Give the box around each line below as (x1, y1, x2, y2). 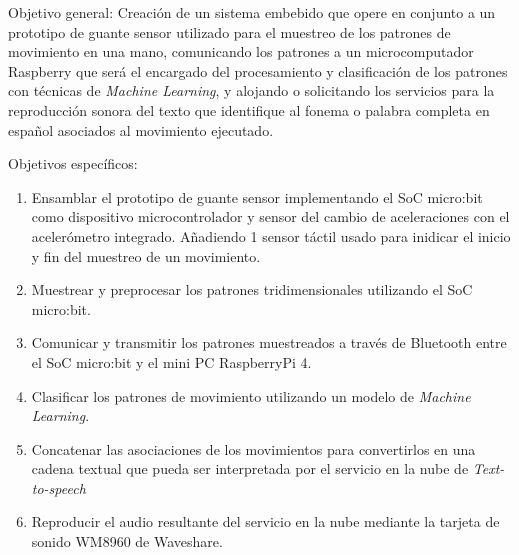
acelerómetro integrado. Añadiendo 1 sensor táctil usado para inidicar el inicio (31, 225, 511, 246)
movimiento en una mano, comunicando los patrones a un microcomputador (8, 41, 474, 62)
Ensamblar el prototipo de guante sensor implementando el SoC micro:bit (31, 186, 483, 207)
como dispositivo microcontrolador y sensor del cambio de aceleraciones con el (31, 206, 510, 227)
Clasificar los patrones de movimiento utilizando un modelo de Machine (31, 385, 471, 406)
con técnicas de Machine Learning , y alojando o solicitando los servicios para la (8, 80, 495, 101)
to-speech (31, 477, 86, 498)
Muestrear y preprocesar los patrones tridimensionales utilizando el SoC (31, 279, 473, 300)
